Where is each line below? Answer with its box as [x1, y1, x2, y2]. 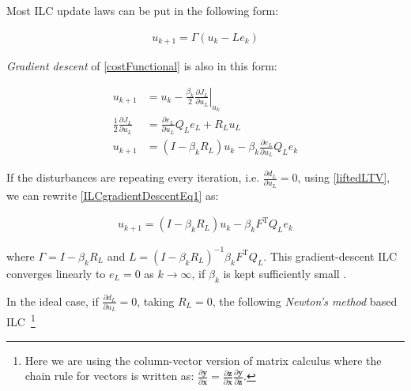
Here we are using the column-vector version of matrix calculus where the [25, 352, 382, 368]
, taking [137, 292, 175, 309]
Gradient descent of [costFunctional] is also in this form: [6, 58, 277, 74]
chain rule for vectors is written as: [25, 367, 194, 384]
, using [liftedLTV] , [297, 169, 390, 186]
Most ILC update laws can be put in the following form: [6, 2, 279, 18]
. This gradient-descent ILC [263, 247, 398, 264]
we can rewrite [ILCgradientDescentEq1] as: [6, 186, 219, 203]
